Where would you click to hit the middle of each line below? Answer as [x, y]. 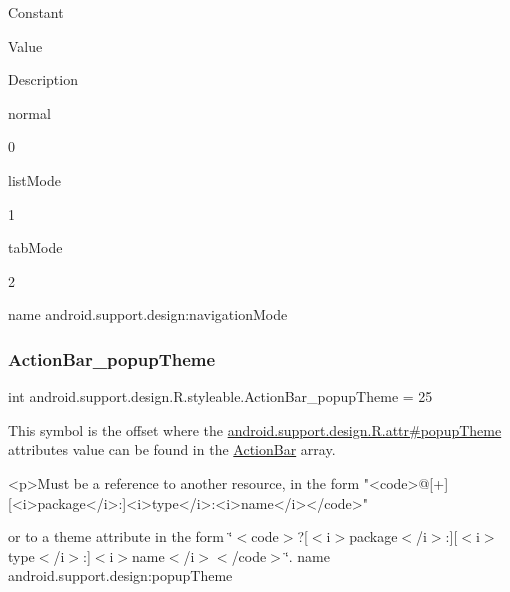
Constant [36, 12]
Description [43, 79]
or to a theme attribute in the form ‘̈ [120, 536]
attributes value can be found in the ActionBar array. [172, 449]
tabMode [35, 247]
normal [29, 112]
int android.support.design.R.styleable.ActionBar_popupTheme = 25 [220, 396]
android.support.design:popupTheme [120, 575]
